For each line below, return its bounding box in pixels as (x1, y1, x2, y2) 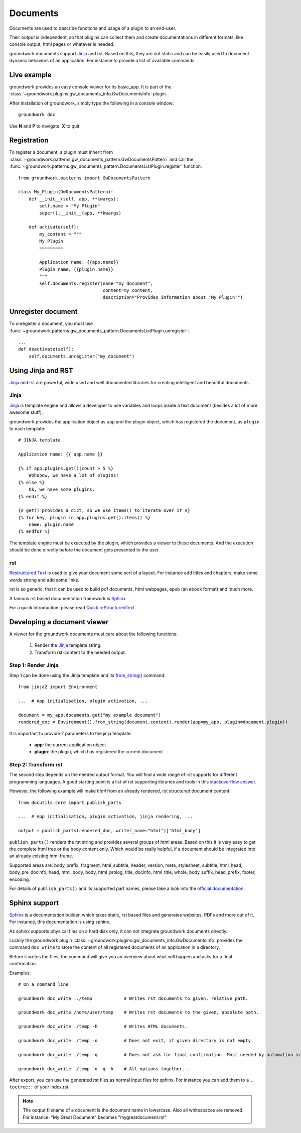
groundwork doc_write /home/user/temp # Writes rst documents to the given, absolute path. (18, 1009, 259, 1015)
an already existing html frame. (9, 853, 74, 859)
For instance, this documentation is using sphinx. (9, 919, 111, 925)
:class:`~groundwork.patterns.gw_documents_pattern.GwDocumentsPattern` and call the (9, 156, 194, 162)
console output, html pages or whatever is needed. (9, 41, 115, 47)
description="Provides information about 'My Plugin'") (102, 294, 243, 300)
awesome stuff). (9, 409, 43, 415)
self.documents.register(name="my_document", (39, 280, 153, 286)
